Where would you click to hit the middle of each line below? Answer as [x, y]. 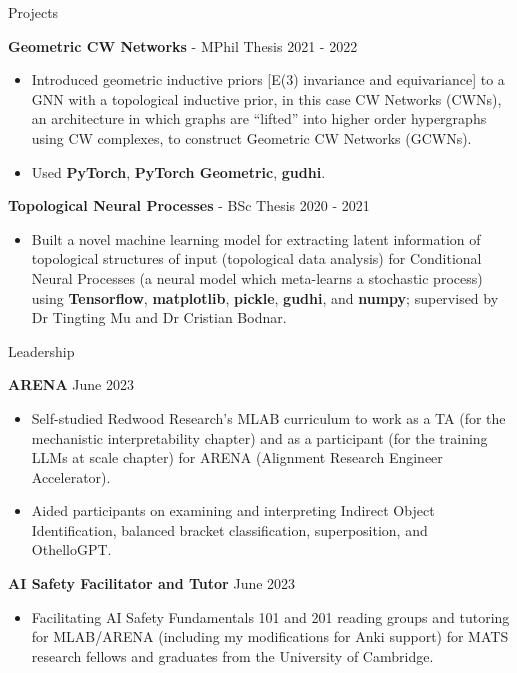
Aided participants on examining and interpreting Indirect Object [233, 510]
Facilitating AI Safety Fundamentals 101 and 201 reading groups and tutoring [270, 616]
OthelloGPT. [71, 549]
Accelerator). [71, 476]
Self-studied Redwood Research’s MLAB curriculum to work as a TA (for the [268, 417]
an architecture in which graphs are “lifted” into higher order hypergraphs [259, 118]
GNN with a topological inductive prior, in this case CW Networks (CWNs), [266, 98]
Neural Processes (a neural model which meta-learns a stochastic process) [257, 277]
